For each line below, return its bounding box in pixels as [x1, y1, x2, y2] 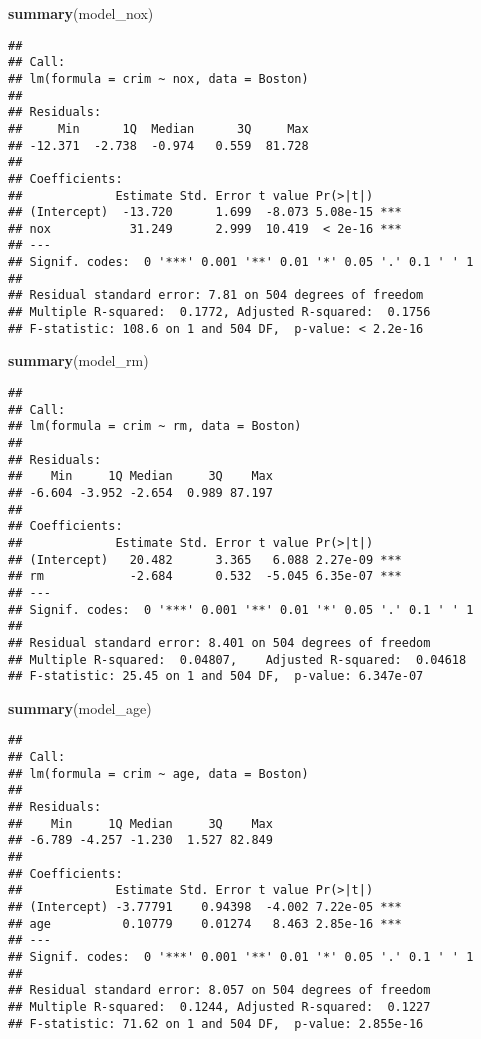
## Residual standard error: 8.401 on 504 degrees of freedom [8, 635, 431, 650]
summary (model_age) [8, 697, 152, 718]
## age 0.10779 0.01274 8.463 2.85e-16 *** [8, 916, 402, 931]
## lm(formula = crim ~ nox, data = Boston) [8, 71, 309, 86]
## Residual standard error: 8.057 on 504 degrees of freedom [8, 983, 431, 998]
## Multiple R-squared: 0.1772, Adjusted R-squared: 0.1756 [8, 305, 431, 320]
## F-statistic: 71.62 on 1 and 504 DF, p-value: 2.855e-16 [8, 1016, 424, 1031]
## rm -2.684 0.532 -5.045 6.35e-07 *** [8, 569, 402, 584]
